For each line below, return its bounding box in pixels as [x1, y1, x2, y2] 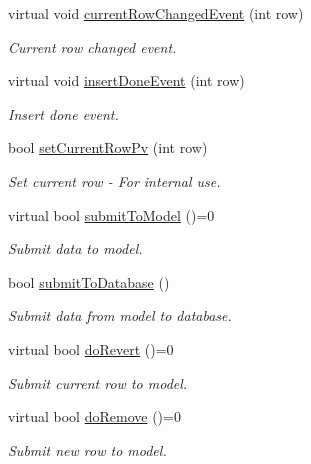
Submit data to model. [8, 238, 143, 259]
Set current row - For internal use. [8, 170, 221, 191]
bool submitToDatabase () [8, 271, 170, 292]
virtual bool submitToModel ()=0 [8, 204, 215, 225]
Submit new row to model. [8, 439, 167, 460]
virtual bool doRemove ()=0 [8, 406, 181, 427]
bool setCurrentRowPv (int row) [8, 137, 208, 158]
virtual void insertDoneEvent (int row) [8, 70, 245, 91]
